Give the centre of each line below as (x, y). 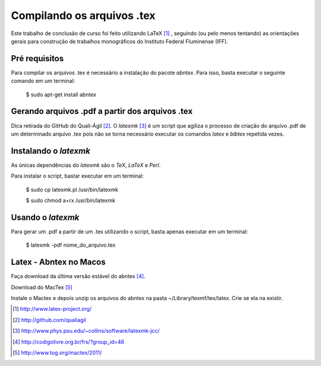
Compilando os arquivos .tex (83, 15)
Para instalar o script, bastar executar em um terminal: (77, 176)
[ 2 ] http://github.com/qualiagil (49, 320)
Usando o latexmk (45, 217)
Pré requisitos (37, 59)
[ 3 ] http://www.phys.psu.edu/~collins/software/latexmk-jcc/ (86, 331)
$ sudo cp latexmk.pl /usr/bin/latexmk (72, 190)
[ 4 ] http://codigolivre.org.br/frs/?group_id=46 (69, 342)
